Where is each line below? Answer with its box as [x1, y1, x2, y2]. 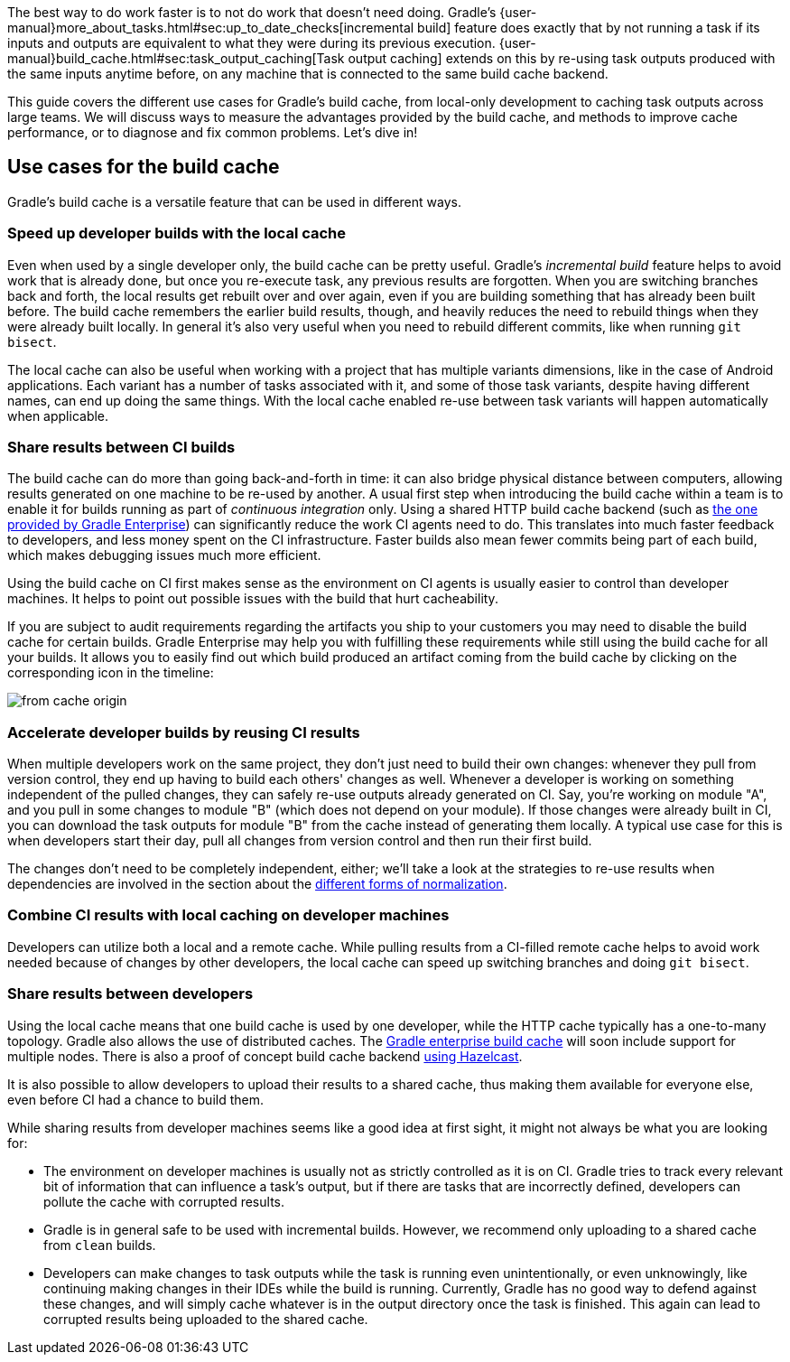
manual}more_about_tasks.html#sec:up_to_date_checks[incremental [7, 20, 414, 35]
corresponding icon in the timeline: [7, 665, 214, 681]
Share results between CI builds [7, 437, 236, 456]
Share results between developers [7, 984, 254, 1003]
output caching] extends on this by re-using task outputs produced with [348, 51, 776, 66]
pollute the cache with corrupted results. [43, 1193, 284, 1209]
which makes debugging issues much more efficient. [7, 547, 321, 564]
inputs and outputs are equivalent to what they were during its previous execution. [7, 35, 496, 51]
